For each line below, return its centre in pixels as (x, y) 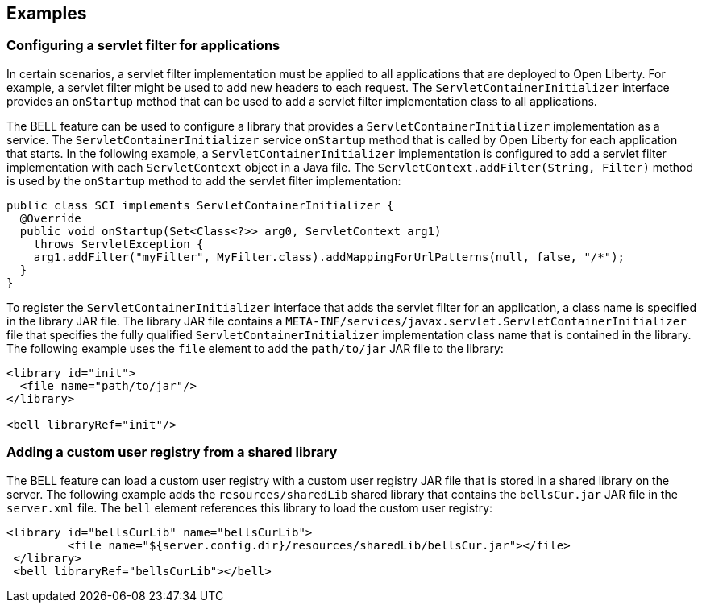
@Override (50, 218)
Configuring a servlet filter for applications (143, 46)
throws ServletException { (118, 244)
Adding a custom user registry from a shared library (172, 452)
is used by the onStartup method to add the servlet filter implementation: (204, 180)
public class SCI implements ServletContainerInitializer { (200, 205)
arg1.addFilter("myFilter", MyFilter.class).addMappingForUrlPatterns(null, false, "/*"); (329, 257)
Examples (47, 13)
